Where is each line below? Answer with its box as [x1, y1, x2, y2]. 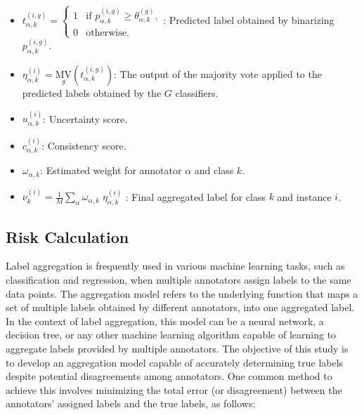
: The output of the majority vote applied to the [113, 67, 322, 81]
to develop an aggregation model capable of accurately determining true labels [6, 355, 344, 369]
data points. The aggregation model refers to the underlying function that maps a [6, 286, 358, 301]
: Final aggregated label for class [125, 189, 266, 204]
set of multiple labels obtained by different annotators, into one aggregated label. [6, 300, 355, 315]
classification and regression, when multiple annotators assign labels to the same [6, 272, 351, 286]
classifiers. [175, 86, 219, 100]
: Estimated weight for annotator [40, 163, 182, 178]
